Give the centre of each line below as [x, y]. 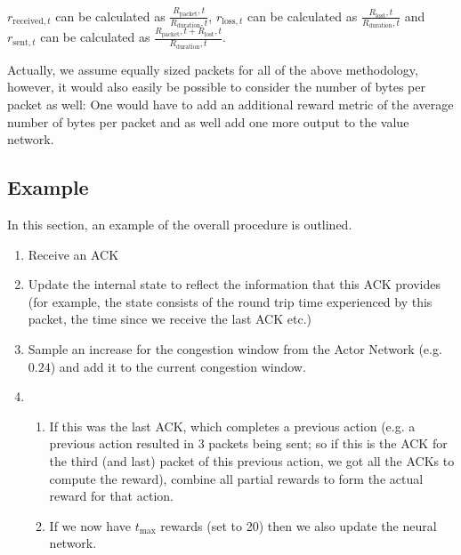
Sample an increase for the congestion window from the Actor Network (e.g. [235, 348]
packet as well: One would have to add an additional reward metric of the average [230, 105]
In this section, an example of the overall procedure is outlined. [180, 225]
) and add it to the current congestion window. [178, 366]
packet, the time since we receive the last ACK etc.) [170, 319]
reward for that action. [111, 496]
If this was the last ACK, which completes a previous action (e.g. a [232, 426]
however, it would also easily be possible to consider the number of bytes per [216, 87]
